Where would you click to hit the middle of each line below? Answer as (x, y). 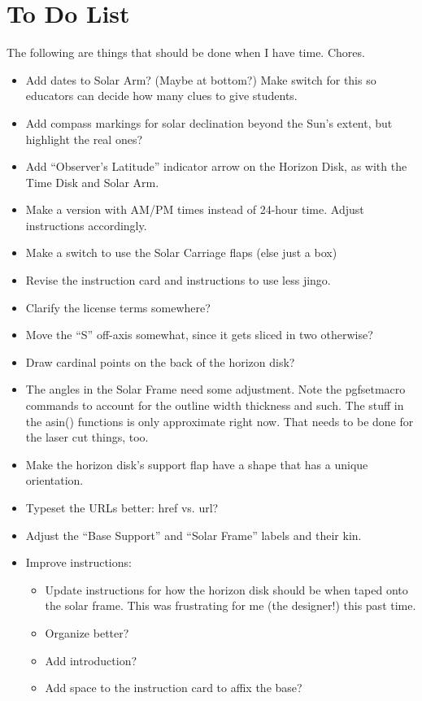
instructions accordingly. (86, 225)
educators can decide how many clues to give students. (161, 96)
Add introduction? (91, 660)
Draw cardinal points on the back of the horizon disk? (160, 361)
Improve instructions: (78, 562)
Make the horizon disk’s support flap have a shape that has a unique (197, 464)
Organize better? (87, 632)
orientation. (54, 480)
